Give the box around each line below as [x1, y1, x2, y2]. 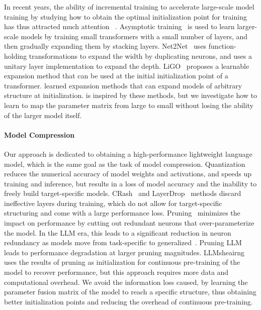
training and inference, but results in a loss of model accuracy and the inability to [4, 178, 257, 188]
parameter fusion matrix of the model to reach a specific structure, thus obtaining [4, 286, 256, 297]
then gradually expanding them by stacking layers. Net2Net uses [4, 41, 207, 51]
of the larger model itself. [4, 110, 82, 120]
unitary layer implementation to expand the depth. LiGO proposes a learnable [4, 60, 249, 71]
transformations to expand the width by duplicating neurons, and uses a [29, 50, 252, 61]
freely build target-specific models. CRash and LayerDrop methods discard [4, 188, 241, 198]
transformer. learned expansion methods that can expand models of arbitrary [4, 80, 242, 90]
